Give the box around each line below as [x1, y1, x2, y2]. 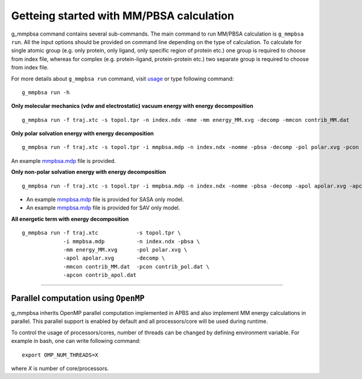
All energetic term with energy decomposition [11, 215, 129, 223]
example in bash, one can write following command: [11, 337, 141, 345]
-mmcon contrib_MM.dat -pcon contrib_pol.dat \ [63, 263, 210, 270]
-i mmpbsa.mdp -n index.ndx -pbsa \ [63, 238, 200, 244]
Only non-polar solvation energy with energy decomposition [11, 168, 166, 176]
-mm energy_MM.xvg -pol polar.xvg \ [63, 246, 188, 253]
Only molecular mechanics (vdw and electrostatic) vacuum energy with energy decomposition [11, 103, 253, 110]
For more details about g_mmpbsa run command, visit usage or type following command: [11, 75, 234, 82]
